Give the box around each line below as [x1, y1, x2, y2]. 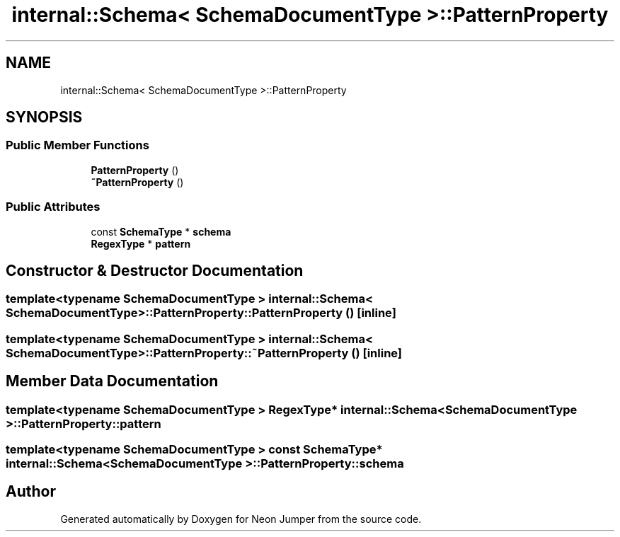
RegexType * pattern [91, 237, 191, 250]
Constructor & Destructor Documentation [6, 261, 304, 279]
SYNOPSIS [6, 108, 83, 127]
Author [6, 483, 56, 501]
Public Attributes [6, 200, 101, 214]
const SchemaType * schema [91, 225, 231, 238]
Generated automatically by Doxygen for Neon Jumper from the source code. [60, 512, 422, 525]
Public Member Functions [6, 138, 149, 153]
